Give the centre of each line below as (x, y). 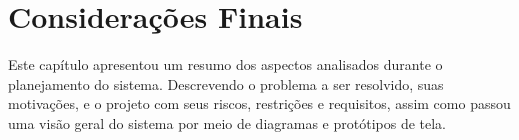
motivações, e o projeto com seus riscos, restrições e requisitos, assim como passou (259, 103)
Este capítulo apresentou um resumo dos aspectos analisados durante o (225, 64)
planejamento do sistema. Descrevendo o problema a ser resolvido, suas (226, 83)
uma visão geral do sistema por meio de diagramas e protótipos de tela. (227, 122)
